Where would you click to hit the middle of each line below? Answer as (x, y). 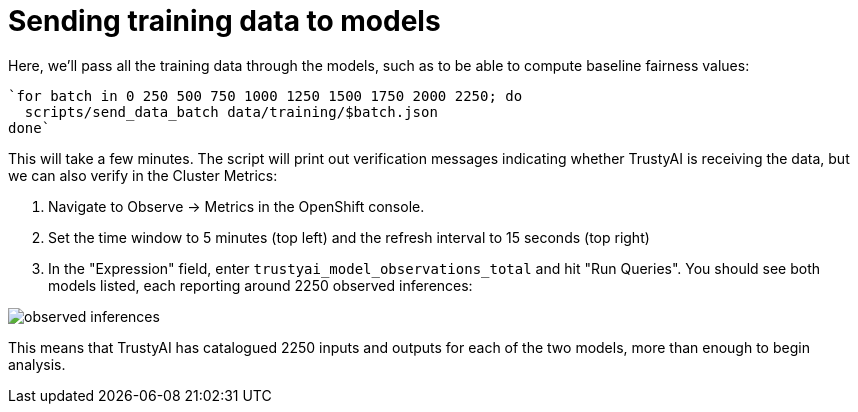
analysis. (37, 364)
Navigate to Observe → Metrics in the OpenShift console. (236, 206)
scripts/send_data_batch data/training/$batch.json (231, 111)
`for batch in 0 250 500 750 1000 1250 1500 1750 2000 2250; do (265, 95)
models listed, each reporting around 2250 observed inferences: (260, 285)
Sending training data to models (224, 21)
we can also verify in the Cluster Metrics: (143, 175)
